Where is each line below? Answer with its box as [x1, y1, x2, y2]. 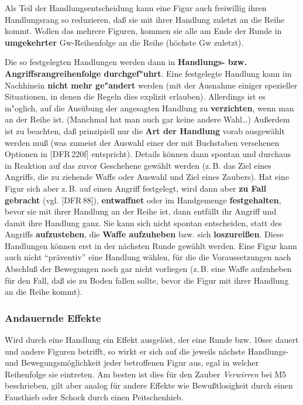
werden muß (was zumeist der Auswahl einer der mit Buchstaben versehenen [5, 136, 280, 148]
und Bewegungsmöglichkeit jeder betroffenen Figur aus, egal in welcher [5, 356, 259, 369]
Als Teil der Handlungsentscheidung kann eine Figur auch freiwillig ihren [5, 2, 267, 13]
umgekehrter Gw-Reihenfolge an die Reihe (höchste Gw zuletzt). [5, 36, 244, 48]
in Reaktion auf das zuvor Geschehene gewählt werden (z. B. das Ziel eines [5, 159, 271, 171]
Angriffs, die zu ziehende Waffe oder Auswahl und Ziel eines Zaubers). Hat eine [5, 171, 290, 183]
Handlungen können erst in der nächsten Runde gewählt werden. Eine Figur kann [5, 239, 297, 251]
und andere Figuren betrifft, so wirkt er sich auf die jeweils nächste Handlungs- [5, 345, 289, 357]
